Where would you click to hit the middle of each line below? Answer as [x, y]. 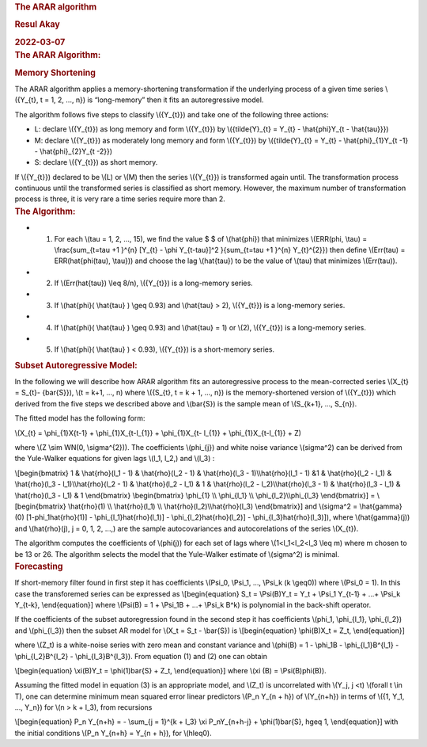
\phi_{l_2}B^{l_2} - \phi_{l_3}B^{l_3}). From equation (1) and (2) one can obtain [141, 656]
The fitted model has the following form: [80, 418]
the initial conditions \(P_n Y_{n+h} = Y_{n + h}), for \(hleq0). [113, 733]
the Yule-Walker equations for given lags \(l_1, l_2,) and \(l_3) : [115, 459]
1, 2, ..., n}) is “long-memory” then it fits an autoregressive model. [157, 100]
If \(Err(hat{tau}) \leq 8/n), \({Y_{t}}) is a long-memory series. [153, 283]
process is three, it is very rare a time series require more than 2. [120, 199]
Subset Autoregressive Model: [76, 365]
